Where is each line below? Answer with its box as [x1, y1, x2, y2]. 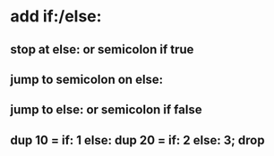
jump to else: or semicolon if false [10, 103, 202, 118]
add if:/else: [10, 6, 102, 27]
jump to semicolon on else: [10, 71, 164, 86]
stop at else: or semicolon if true [10, 42, 194, 57]
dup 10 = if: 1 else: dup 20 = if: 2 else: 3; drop [10, 132, 265, 148]
